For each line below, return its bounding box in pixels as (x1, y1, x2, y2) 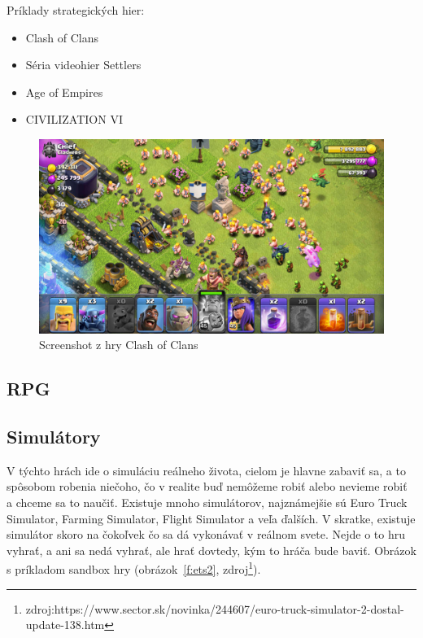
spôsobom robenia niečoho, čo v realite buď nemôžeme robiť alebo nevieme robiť (7, 478, 408, 495)
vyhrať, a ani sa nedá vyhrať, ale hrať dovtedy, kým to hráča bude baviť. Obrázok (7, 541, 416, 558)
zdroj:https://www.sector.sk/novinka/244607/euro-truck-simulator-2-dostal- (25, 600, 404, 617)
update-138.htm (25, 616, 105, 633)
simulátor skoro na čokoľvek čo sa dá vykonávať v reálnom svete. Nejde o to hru (7, 526, 406, 543)
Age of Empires (25, 83, 103, 100)
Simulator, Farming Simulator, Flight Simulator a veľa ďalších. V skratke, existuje (7, 509, 416, 527)
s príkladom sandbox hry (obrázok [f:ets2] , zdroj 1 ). (7, 558, 261, 577)
